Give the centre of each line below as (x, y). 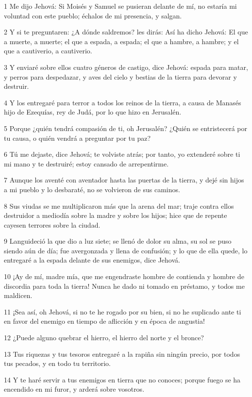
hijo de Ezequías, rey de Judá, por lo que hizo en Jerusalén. (93, 112)
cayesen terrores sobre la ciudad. (52, 224)
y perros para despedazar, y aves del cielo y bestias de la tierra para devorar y (120, 76)
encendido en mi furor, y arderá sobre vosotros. (74, 389)
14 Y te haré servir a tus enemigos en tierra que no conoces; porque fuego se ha (122, 379)
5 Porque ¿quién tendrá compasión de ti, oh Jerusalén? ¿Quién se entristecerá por (126, 128)
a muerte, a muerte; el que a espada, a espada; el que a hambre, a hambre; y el (121, 41)
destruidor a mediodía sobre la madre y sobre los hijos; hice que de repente (116, 215)
